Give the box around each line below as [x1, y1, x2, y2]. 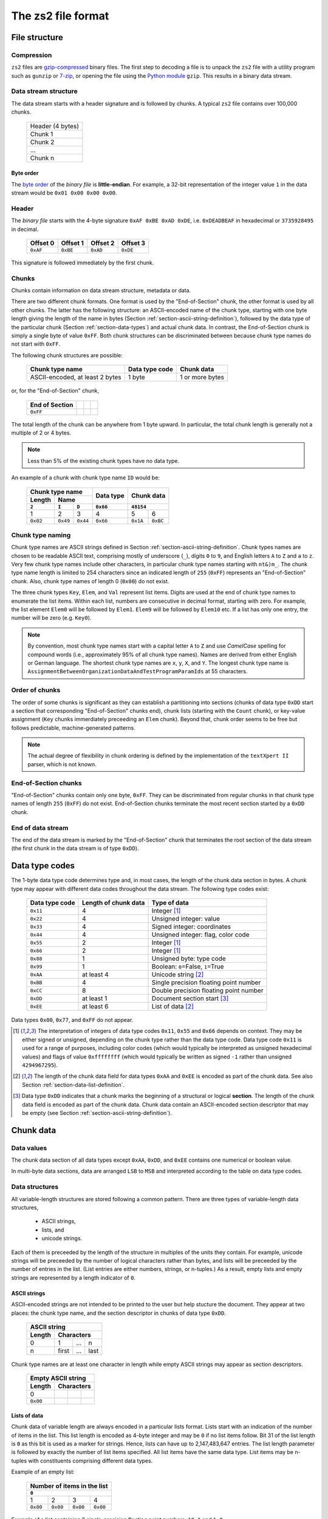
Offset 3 [121, 239, 146, 247]
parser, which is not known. [27, 760, 97, 768]
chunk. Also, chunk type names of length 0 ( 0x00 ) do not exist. [11, 577, 169, 585]
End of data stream [11, 823, 69, 832]
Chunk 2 [30, 137, 55, 146]
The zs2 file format [11, 9, 109, 22]
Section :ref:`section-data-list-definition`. [22, 1081, 125, 1088]
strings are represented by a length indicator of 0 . [11, 1274, 136, 1281]
